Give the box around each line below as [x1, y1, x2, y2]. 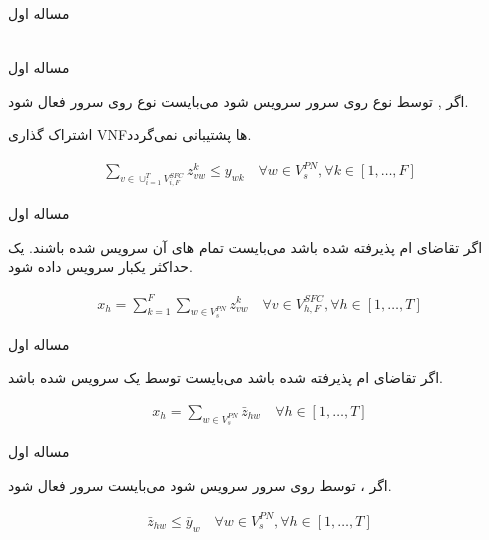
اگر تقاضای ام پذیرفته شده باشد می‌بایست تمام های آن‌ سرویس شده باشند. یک [8, 236, 483, 257]
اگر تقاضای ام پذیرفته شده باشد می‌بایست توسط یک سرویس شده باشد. [8, 367, 443, 388]
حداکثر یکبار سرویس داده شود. [8, 256, 193, 277]
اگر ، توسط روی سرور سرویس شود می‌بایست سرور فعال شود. [8, 474, 392, 495]
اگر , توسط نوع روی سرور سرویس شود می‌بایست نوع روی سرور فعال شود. [8, 90, 469, 111]
